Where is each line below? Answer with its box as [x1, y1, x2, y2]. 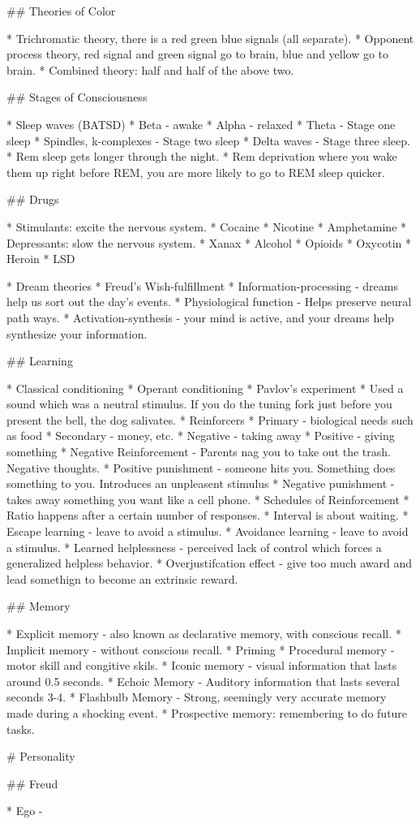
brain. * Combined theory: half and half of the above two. [6, 61, 294, 78]
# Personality [6, 748, 75, 765]
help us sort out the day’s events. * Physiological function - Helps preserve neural [6, 293, 412, 310]
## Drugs [6, 191, 59, 208]
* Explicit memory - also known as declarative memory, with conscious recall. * [6, 625, 401, 641]
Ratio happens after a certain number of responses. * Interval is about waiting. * [6, 507, 409, 524]
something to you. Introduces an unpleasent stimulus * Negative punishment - [6, 475, 395, 492]
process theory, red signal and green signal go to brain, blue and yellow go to [6, 45, 389, 63]
